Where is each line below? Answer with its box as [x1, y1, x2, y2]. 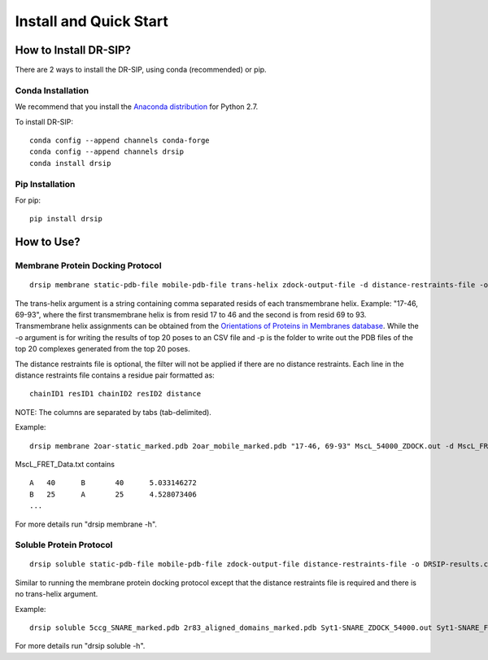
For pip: [15, 195, 41, 205]
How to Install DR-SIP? [15, 43, 132, 57]
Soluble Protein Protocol [15, 540, 113, 551]
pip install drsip [29, 214, 103, 224]
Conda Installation [15, 85, 89, 96]
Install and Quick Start [15, 12, 168, 30]
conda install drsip [29, 159, 111, 168]
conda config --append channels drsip [29, 147, 185, 156]
